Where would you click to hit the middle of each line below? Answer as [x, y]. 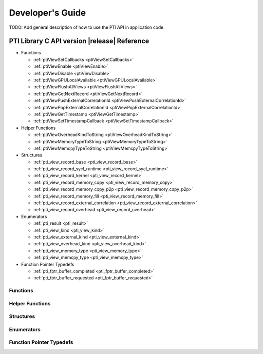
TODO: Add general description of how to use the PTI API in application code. [87, 27]
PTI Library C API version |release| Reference [79, 41]
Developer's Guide [47, 13]
